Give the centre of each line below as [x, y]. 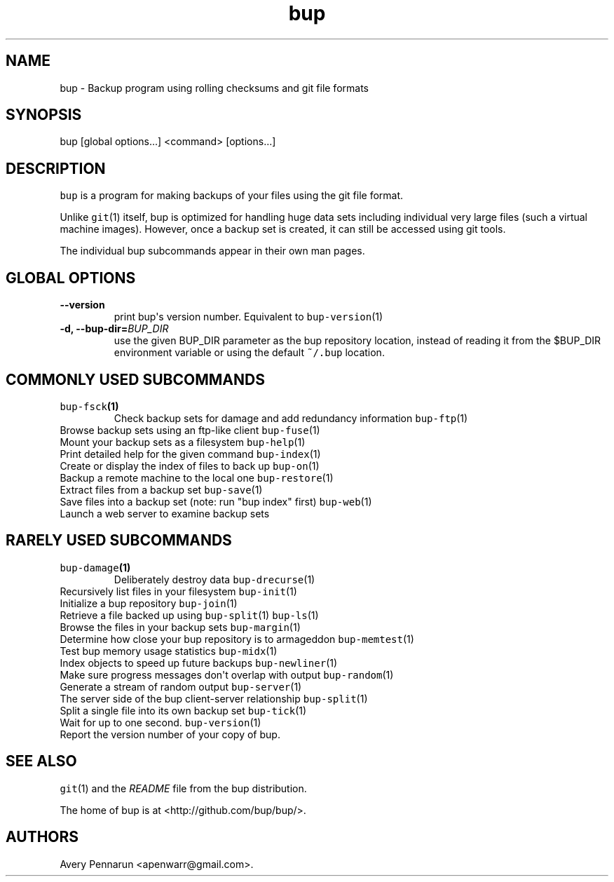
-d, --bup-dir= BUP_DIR [114, 329]
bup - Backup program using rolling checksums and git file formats [214, 88]
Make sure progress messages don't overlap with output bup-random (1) [227, 674]
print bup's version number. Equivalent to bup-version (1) [248, 317]
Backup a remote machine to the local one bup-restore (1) [197, 477]
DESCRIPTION [56, 168]
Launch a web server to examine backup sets [165, 513]
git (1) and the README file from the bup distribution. [183, 788]
